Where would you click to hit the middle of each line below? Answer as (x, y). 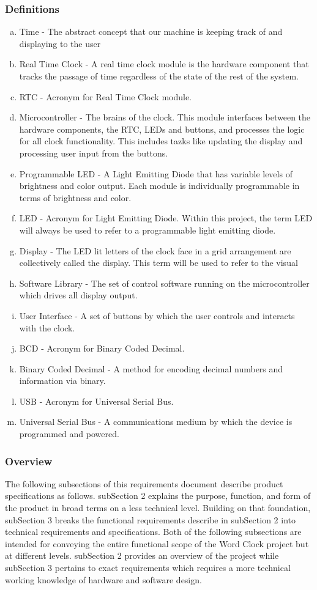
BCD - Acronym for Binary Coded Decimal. (102, 348)
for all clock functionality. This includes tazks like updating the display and (161, 141)
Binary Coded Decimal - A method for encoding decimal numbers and (151, 368)
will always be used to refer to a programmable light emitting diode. (147, 230)
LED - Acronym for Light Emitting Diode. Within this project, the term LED (166, 218)
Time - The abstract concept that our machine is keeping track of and (151, 31)
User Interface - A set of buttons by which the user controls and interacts (157, 315)
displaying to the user (60, 43)
